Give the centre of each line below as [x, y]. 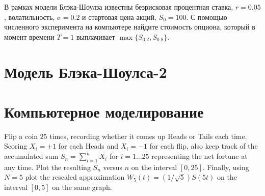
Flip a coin [21, 136]
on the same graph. [82, 187]
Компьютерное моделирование [104, 111]
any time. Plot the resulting [47, 167]
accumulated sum [31, 156]
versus [113, 167]
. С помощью [207, 17]
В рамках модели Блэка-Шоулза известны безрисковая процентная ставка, [119, 7]
